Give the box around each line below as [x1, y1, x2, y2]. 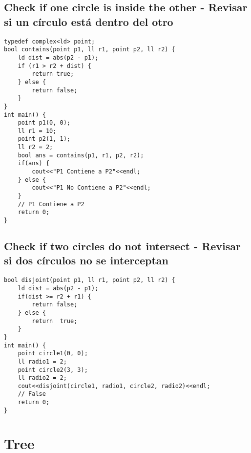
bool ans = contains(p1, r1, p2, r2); [18, 151, 144, 159]
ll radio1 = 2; [18, 358, 67, 365]
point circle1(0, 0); [18, 350, 88, 357]
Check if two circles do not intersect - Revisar [4, 238, 241, 254]
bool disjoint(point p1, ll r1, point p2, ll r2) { [4, 277, 175, 284]
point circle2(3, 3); [18, 366, 88, 373]
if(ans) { [18, 160, 50, 167]
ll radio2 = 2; [18, 374, 67, 382]
